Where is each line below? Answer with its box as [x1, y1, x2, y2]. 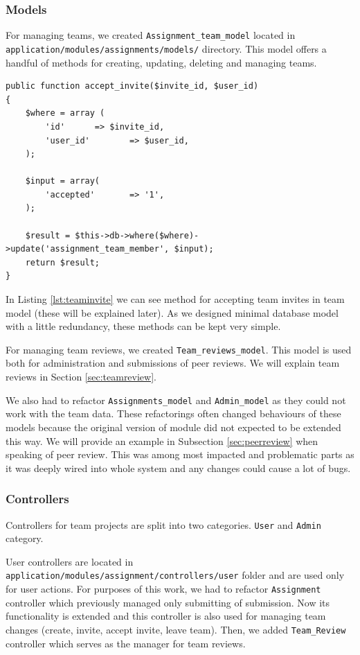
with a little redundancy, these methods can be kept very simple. [6, 319, 281, 333]
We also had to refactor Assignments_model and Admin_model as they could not [6, 392, 346, 407]
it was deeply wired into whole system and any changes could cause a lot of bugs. [6, 460, 351, 475]
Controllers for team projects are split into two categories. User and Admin [6, 517, 321, 532]
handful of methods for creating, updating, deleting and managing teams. [6, 55, 317, 69]
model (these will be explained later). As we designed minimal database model [6, 305, 339, 320]
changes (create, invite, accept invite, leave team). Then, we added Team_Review [6, 622, 346, 636]
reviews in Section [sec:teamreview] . [6, 369, 156, 384]
